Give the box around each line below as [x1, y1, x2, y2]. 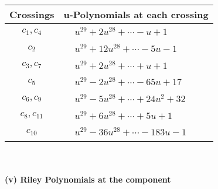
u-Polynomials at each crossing [63, 8, 209, 21]
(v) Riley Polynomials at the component [5, 173, 171, 185]
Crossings [9, 8, 54, 21]
